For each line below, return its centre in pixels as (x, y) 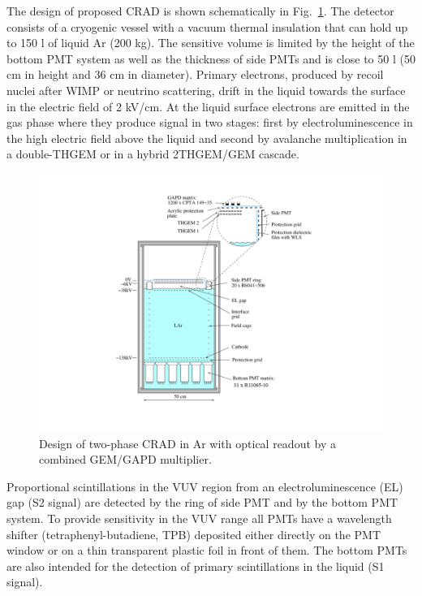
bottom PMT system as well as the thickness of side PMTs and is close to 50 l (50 (211, 58)
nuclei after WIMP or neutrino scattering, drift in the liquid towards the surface (206, 90)
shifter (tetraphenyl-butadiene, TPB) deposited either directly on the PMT (194, 534)
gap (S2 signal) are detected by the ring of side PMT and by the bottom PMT (202, 502)
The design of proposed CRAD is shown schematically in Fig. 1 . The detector (200, 11)
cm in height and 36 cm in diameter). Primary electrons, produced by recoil (195, 74)
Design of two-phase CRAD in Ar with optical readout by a (187, 443)
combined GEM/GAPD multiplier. (125, 459)
